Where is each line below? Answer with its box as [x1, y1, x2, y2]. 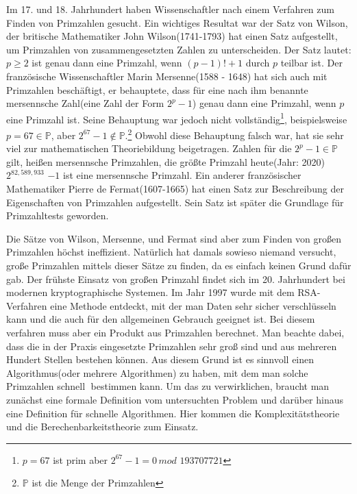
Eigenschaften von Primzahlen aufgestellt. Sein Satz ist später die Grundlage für [6, 195, 344, 209]
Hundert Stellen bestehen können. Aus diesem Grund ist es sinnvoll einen [6, 352, 315, 367]
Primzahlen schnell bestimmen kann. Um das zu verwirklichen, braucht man [6, 379, 330, 393]
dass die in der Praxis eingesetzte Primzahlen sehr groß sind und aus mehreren [6, 338, 337, 353]
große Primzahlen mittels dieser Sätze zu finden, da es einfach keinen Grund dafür [6, 258, 352, 272]
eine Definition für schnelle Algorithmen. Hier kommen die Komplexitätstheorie [6, 406, 340, 420]
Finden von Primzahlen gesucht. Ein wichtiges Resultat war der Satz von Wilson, [6, 15, 348, 29]
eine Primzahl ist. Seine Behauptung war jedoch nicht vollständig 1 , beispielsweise [6, 110, 347, 126]
